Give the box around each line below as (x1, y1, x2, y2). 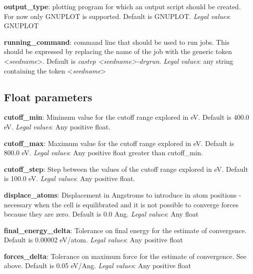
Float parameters (4, 89, 93, 104)
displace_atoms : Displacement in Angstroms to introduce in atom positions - (4, 189, 241, 200)
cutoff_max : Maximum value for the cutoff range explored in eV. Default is (4, 138, 234, 148)
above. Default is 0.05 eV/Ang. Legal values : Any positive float (4, 260, 191, 271)
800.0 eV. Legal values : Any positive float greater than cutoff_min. (4, 147, 203, 158)
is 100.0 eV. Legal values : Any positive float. (4, 173, 135, 183)
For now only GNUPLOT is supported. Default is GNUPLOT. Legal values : (4, 11, 231, 21)
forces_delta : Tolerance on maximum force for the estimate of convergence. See (4, 251, 247, 261)
